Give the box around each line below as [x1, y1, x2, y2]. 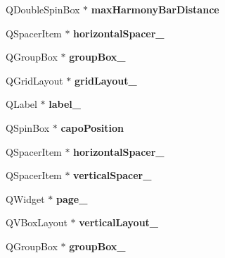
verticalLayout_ [79, 215, 159, 230]
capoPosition [60, 120, 124, 135]
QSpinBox [6, 120, 50, 135]
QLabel [6, 97, 37, 111]
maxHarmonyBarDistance [91, 2, 219, 16]
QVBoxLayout [6, 215, 67, 230]
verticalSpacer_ [73, 168, 152, 183]
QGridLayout [6, 73, 63, 87]
